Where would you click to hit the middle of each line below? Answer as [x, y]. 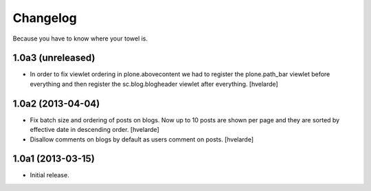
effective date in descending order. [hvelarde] [94, 130]
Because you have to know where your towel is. [80, 38]
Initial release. [49, 175]
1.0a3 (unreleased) [54, 58]
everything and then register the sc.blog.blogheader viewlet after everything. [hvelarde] [154, 84]
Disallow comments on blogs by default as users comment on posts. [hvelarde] [142, 139]
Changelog [45, 18]
